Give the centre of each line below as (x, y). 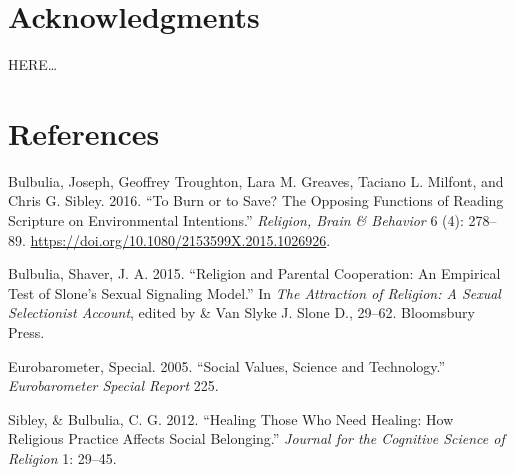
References (84, 132)
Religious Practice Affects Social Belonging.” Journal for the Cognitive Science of (256, 438)
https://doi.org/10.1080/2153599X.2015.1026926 (178, 239)
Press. (26, 332)
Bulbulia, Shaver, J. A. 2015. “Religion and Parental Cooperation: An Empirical (254, 273)
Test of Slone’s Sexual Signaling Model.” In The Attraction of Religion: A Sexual (254, 292)
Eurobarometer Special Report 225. (113, 385)
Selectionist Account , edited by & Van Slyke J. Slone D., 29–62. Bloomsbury (241, 312)
